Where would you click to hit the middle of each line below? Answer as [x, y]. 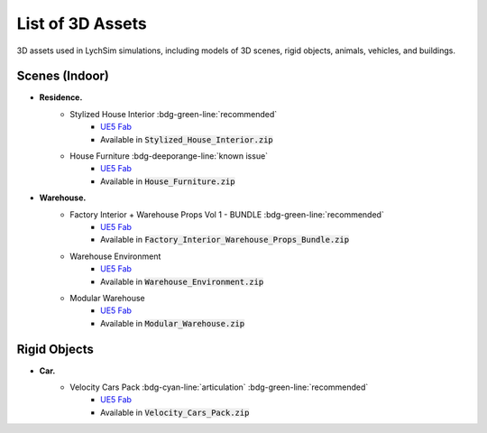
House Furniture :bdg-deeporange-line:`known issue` [169, 156]
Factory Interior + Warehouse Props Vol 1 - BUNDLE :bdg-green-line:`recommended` [227, 214]
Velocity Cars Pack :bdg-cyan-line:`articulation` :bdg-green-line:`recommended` [219, 387]
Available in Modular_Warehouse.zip [173, 323]
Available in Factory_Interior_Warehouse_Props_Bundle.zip [225, 240]
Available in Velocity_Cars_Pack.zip [175, 412]
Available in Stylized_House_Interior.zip [187, 139]
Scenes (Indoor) [63, 76]
